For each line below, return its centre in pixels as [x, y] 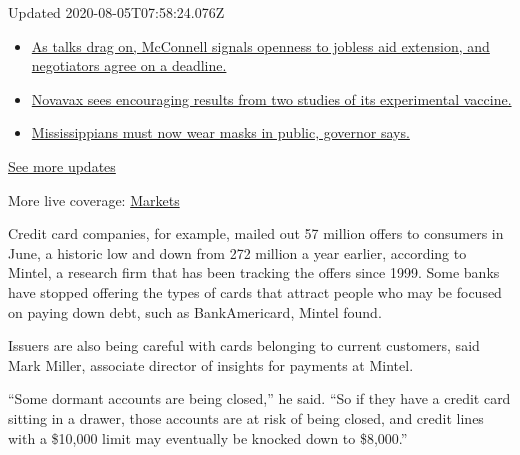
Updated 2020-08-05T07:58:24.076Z [116, 12]
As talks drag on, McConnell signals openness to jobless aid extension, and [260, 45]
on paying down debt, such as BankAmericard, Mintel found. [195, 311]
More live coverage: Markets [94, 199]
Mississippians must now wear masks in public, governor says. [220, 132]
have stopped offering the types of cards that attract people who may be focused [255, 291]
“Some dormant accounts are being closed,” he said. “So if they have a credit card [259, 398]
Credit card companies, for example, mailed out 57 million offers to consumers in [256, 233]
